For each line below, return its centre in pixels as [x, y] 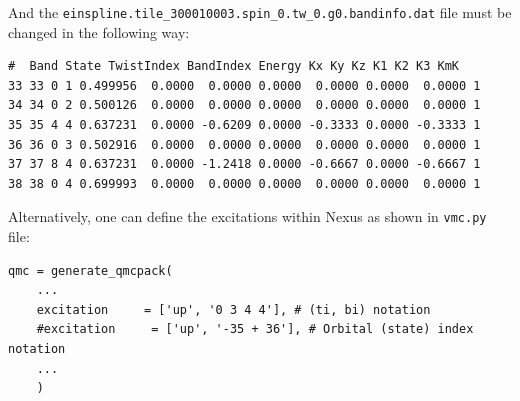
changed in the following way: [99, 31]
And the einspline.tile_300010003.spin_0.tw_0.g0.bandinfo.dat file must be [260, 12]
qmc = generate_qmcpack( [90, 270]
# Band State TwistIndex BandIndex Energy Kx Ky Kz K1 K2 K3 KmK [234, 66]
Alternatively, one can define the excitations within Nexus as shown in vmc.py [247, 216]
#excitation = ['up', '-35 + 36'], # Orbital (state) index [255, 329]
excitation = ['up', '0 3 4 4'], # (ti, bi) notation [233, 309]
